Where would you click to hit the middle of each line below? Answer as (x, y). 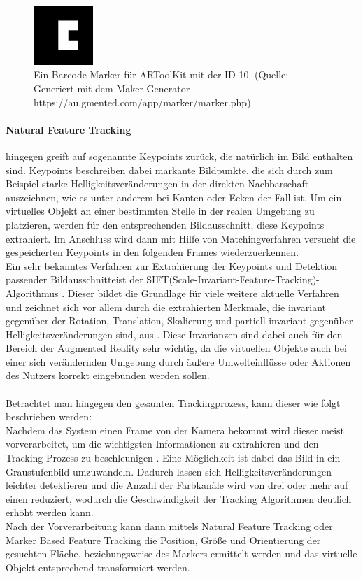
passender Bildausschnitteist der (74, 279)
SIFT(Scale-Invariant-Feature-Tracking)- (233, 279)
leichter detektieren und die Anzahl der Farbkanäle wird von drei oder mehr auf (177, 485)
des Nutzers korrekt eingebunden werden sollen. (108, 375)
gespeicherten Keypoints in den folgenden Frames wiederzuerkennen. (152, 252)
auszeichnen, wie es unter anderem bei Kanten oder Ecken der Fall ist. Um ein (174, 197)
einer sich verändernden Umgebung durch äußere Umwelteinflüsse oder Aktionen (178, 361)
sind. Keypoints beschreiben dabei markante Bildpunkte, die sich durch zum (169, 170)
